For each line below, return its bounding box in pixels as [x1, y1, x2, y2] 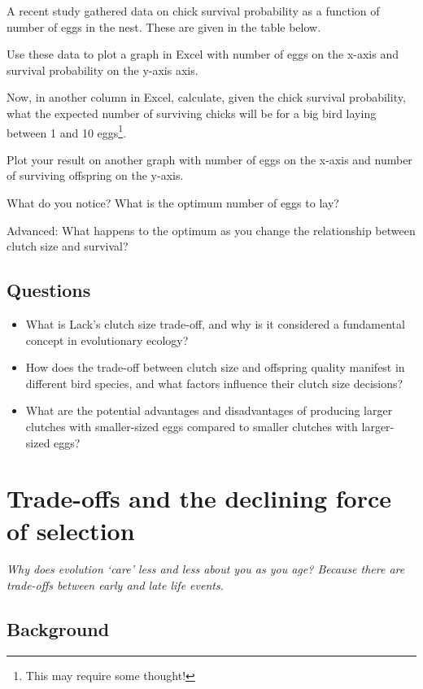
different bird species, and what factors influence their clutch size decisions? [25, 374, 403, 391]
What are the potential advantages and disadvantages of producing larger [25, 402, 393, 419]
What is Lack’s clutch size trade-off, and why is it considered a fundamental [25, 315, 405, 332]
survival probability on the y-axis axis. [7, 61, 198, 78]
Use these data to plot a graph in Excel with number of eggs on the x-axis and [7, 46, 399, 63]
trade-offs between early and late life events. [7, 577, 224, 594]
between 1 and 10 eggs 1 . [7, 121, 127, 141]
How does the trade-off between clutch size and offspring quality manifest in [25, 359, 405, 376]
